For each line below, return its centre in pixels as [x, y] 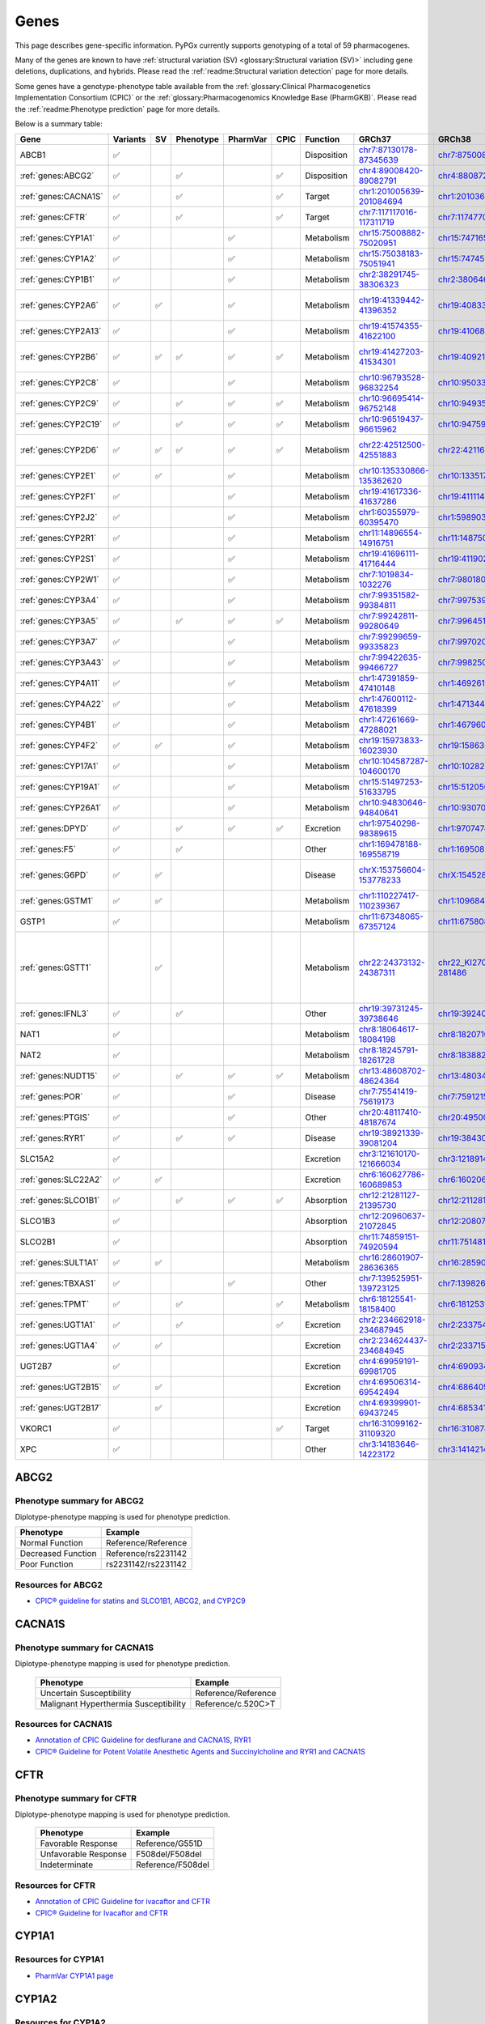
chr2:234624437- [393, 1341]
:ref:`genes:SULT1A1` [59, 1263]
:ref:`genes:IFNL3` [54, 1014]
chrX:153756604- [392, 870]
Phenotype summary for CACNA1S [84, 1648]
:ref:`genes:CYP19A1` [60, 787]
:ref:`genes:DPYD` [54, 828]
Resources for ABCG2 [59, 1584]
